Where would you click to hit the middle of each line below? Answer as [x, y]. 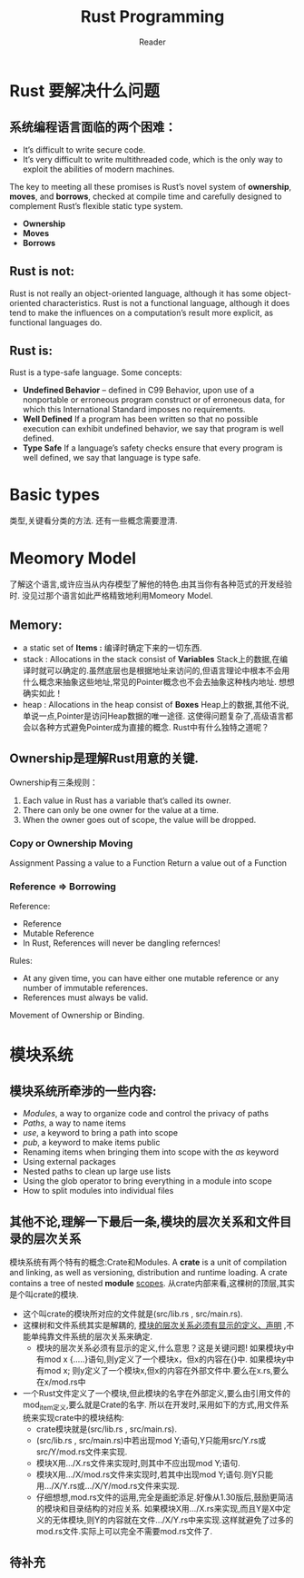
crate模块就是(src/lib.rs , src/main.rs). [106, 1429]
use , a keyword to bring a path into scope [100, 1133]
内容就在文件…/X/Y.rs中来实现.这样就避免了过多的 [201, 1520]
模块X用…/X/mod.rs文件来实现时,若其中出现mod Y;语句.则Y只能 [155, 1474]
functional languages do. [56, 322]
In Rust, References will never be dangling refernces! [121, 943]
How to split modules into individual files [98, 1191]
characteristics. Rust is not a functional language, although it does [166, 303]
